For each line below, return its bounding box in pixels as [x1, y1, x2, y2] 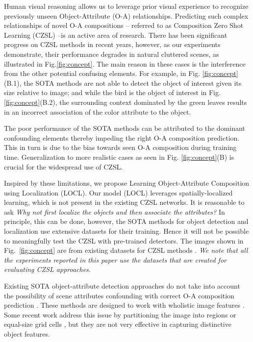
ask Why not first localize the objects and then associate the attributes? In [4, 206, 225, 217]
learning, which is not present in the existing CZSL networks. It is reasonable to [4, 197, 245, 207]
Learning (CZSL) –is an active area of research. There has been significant [4, 29, 228, 40]
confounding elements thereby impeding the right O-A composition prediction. [4, 132, 240, 143]
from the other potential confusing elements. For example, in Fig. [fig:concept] [4, 68, 238, 78]
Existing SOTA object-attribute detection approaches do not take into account [4, 281, 240, 291]
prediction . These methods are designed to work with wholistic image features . [4, 300, 245, 310]
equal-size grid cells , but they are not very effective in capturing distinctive [4, 319, 231, 329]
